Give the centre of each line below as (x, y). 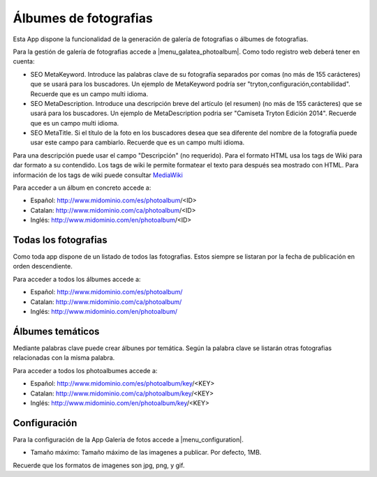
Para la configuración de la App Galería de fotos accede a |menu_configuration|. (128, 439)
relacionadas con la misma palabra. (64, 358)
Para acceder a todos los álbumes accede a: (77, 279)
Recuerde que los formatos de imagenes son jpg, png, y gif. (99, 465)
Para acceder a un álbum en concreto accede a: (82, 188)
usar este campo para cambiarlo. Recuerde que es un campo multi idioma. (138, 142)
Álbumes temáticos (56, 331)
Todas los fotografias (60, 240)
